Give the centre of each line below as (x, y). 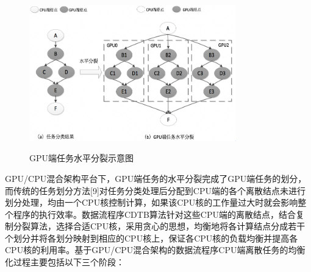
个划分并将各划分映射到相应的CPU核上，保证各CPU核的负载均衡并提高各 (152, 238)
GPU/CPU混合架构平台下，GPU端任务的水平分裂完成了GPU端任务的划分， (156, 178)
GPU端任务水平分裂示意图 (82, 158)
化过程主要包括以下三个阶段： (65, 262)
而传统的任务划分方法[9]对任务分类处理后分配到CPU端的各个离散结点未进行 (155, 190)
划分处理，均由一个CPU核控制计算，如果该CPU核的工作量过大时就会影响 (152, 202)
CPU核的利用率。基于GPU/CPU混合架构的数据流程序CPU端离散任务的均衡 (155, 250)
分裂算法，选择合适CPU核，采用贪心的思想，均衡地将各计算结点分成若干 (159, 226)
